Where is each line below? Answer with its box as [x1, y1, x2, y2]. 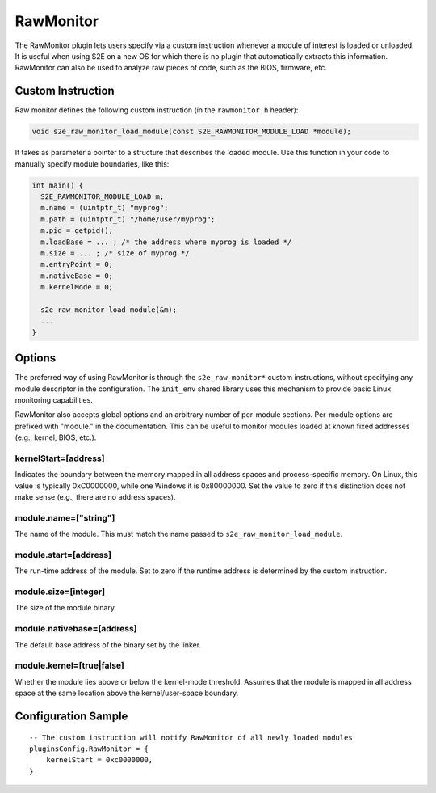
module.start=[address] [15, 549, 112, 560]
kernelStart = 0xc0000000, [45, 756, 153, 765]
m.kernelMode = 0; [40, 283, 113, 292]
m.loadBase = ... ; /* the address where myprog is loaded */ [40, 237, 292, 247]
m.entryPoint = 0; [40, 259, 113, 269]
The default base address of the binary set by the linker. [15, 639, 202, 650]
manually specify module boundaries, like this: [15, 158, 170, 169]
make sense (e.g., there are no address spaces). [15, 492, 176, 502]
